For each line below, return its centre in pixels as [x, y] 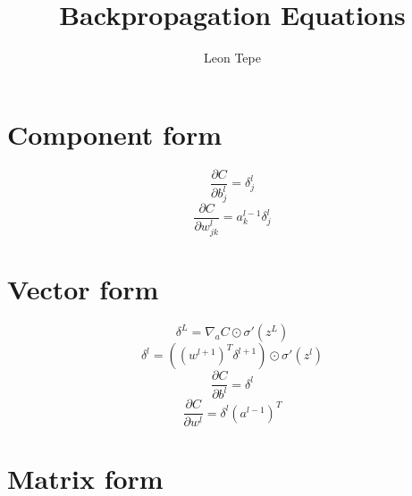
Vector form [83, 289]
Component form [114, 134]
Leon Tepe [232, 58]
